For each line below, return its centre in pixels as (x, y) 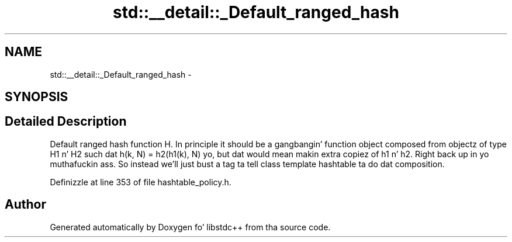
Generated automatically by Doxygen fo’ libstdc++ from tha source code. (190, 227)
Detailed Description (66, 122)
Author (25, 205)
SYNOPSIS (37, 97)
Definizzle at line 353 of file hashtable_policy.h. (141, 182)
